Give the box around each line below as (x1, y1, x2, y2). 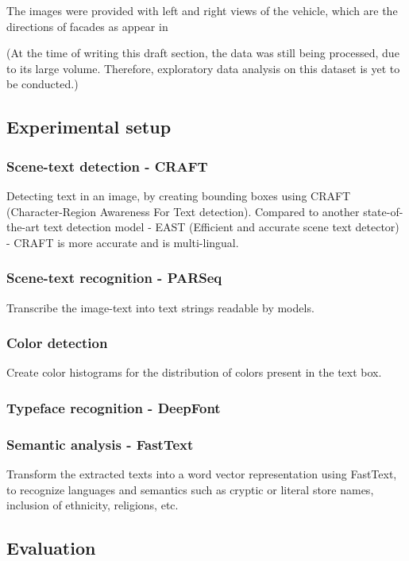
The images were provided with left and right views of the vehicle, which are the (6, 2, 398, 18)
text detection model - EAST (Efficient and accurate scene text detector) (43, 219, 399, 235)
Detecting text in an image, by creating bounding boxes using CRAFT (6, 187, 351, 203)
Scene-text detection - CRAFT (6, 156, 208, 176)
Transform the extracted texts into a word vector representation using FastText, (6, 466, 397, 482)
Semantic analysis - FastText (6, 434, 194, 454)
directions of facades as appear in (6, 17, 168, 34)
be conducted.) (6, 75, 79, 92)
